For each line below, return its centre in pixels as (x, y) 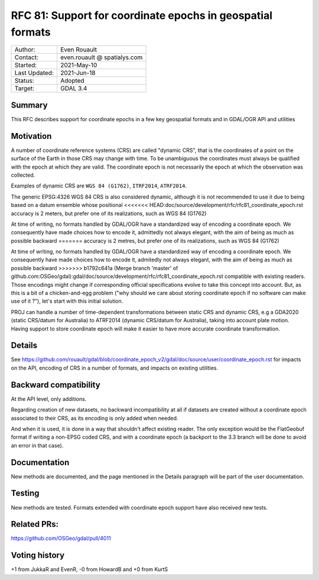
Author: (25, 50)
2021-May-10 (79, 65)
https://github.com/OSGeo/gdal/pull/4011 (61, 539)
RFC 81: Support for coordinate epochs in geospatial (142, 15)
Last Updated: (34, 73)
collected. (23, 175)
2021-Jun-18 (78, 73)
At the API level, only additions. (49, 398)
